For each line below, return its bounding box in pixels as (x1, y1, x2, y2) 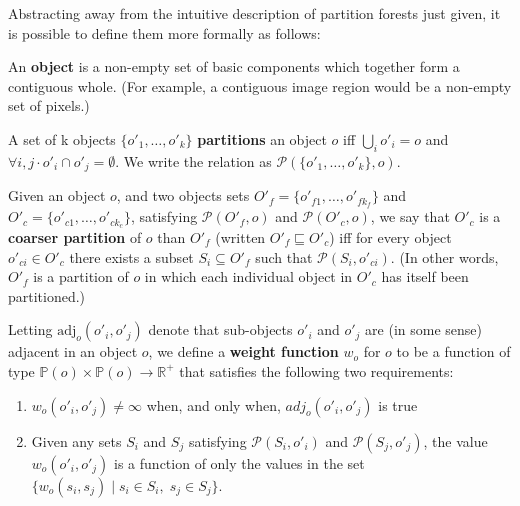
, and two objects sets (116, 185, 250, 206)
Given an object (8, 185, 106, 206)
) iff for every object (329, 226, 452, 247)
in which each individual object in (144, 266, 353, 287)
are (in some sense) (365, 319, 482, 340)
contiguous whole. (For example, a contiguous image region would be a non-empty (8, 75, 512, 96)
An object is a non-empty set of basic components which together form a (8, 56, 460, 77)
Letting (8, 319, 53, 340)
